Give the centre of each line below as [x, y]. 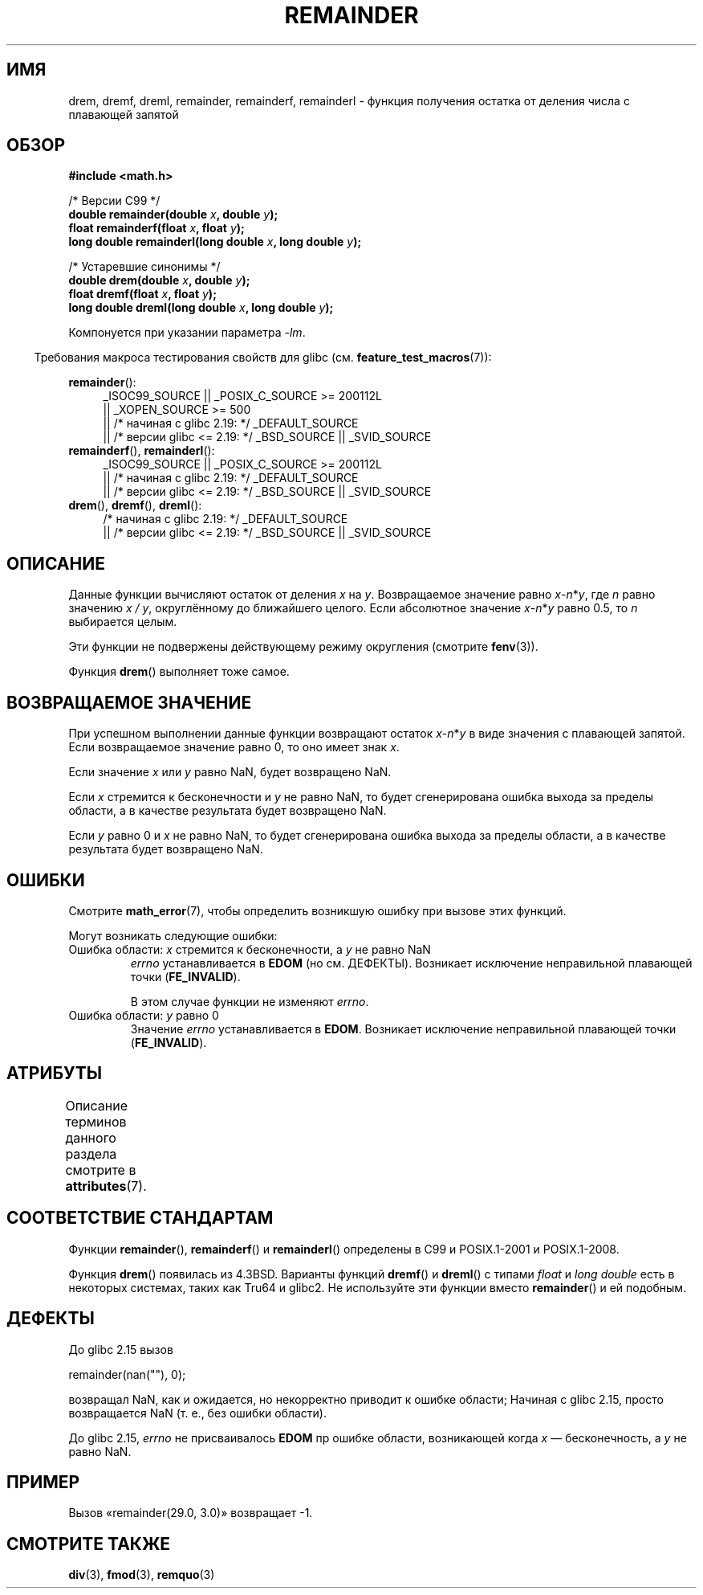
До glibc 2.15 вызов [121, 1349]
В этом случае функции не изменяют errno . [250, 1001]
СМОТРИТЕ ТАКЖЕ [89, 1544]
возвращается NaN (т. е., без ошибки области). [198, 1413]
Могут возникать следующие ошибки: [173, 935]
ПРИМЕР [43, 1482]
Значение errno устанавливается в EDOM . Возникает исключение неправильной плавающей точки [403, 1029]
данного [91, 1137]
